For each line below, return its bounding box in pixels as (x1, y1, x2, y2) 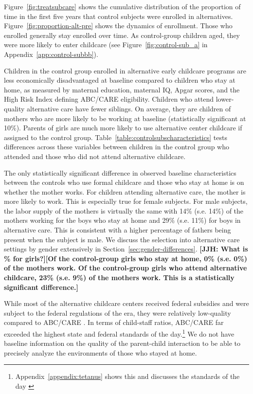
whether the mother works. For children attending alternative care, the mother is (4, 186, 246, 197)
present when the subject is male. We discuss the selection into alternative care (4, 234, 240, 244)
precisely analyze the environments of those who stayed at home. (4, 347, 197, 358)
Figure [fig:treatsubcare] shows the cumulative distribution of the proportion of (4, 1, 241, 11)
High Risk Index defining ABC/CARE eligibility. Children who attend (4, 94, 214, 104)
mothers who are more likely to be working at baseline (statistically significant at (4, 113, 246, 123)
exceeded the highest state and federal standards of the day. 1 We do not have (4, 327, 235, 339)
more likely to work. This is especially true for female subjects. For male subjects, (4, 196, 248, 206)
